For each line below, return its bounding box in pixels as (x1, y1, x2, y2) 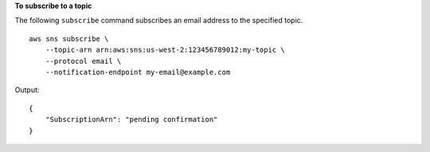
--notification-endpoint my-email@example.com (45, 68, 231, 76)
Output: (14, 85, 40, 95)
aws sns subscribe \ (29, 34, 109, 43)
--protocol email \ (45, 57, 122, 65)
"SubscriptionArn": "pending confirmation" (45, 115, 218, 124)
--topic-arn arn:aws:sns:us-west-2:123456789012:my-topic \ (45, 45, 286, 55)
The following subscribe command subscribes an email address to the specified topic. (14, 16, 303, 25)
